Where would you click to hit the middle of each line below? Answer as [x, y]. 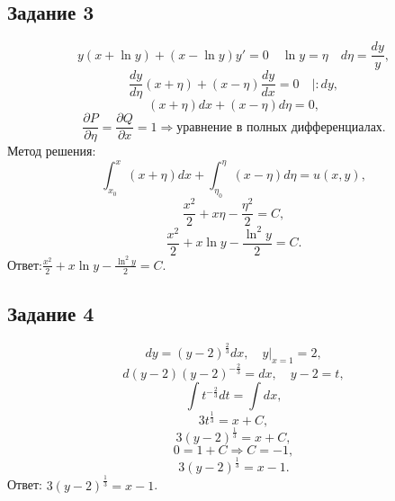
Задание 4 [51, 313]
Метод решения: [52, 151]
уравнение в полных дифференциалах [279, 127]
